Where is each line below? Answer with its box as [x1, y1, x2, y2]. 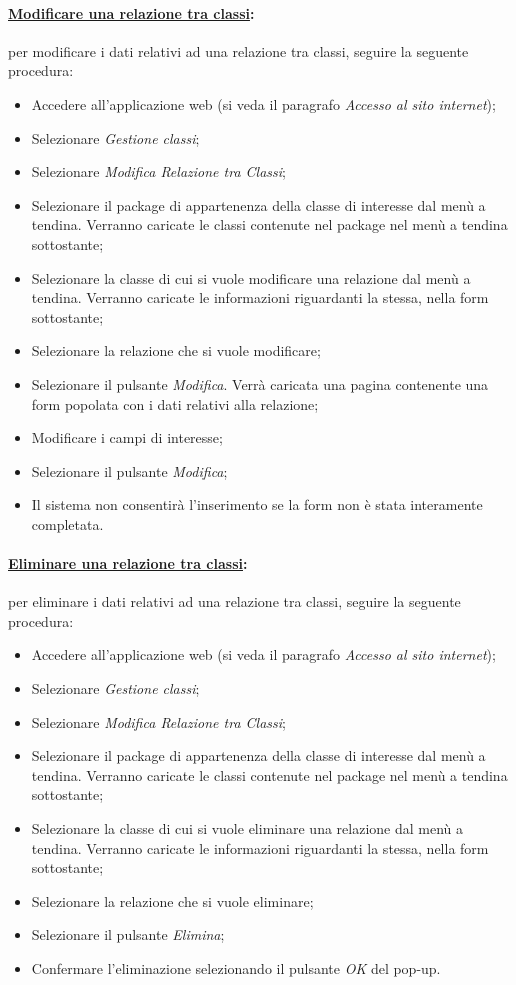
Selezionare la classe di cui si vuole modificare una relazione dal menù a [31, 267, 471, 288]
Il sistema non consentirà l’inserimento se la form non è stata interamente [31, 494, 483, 515]
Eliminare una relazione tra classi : [8, 553, 248, 574]
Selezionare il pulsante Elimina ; [31, 924, 225, 945]
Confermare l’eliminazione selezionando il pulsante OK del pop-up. [31, 958, 441, 978]
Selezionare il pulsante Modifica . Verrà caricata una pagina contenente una [31, 373, 489, 394]
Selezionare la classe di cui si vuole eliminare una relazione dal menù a [31, 818, 463, 839]
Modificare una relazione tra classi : [8, 2, 255, 23]
